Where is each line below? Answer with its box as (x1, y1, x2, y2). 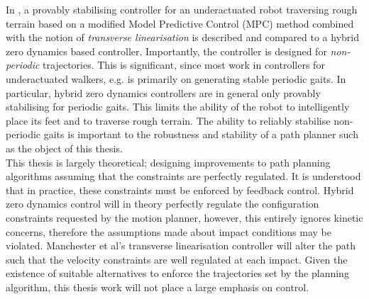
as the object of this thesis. (6, 140, 123, 155)
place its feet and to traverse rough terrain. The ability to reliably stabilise (6, 113, 331, 128)
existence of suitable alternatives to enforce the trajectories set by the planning (6, 266, 349, 281)
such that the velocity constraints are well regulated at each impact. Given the (6, 252, 348, 266)
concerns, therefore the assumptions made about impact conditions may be (6, 224, 331, 239)
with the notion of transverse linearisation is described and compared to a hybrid (6, 30, 359, 45)
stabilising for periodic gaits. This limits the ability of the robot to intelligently (6, 99, 350, 114)
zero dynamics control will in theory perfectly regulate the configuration (6, 196, 319, 211)
